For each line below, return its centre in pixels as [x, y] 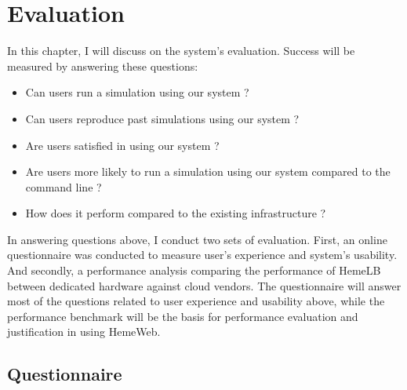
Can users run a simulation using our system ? [137, 92]
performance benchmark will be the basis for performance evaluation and [183, 316]
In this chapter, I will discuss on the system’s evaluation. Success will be [181, 51]
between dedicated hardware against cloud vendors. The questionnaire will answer [204, 285]
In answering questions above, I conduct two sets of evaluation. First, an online [197, 239]
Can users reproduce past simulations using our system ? [162, 118]
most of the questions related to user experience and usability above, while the [196, 301]
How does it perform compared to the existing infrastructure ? [176, 213]
